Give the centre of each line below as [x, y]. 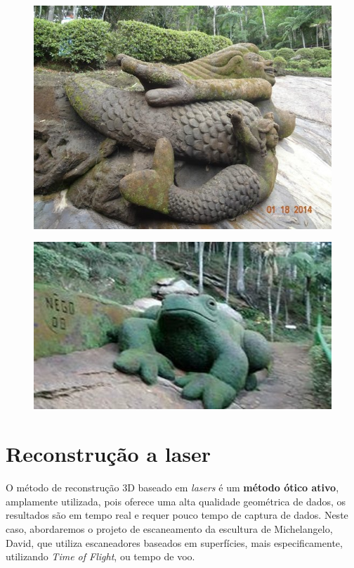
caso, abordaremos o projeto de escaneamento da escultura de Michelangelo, [169, 528]
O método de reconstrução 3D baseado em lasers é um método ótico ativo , [172, 488]
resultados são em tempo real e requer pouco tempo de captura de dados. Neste [177, 515]
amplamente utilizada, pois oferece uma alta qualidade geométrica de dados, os [176, 501]
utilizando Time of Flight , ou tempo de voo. [100, 556]
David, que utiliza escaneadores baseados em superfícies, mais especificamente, [174, 542]
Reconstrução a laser [109, 454]
